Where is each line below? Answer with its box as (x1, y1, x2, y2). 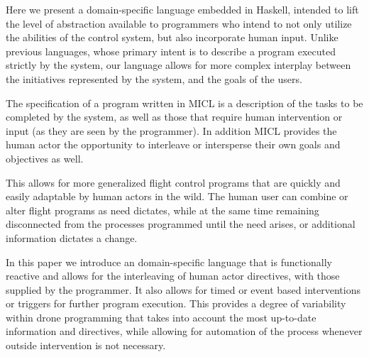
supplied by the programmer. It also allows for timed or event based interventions (6, 282, 360, 297)
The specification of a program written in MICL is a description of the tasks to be (6, 95, 363, 110)
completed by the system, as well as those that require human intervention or (6, 109, 343, 124)
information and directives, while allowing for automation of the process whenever (6, 324, 363, 339)
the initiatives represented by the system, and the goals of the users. (6, 71, 302, 86)
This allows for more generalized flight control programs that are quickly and (6, 175, 341, 190)
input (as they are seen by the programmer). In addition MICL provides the (6, 123, 337, 138)
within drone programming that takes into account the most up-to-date (6, 309, 316, 324)
